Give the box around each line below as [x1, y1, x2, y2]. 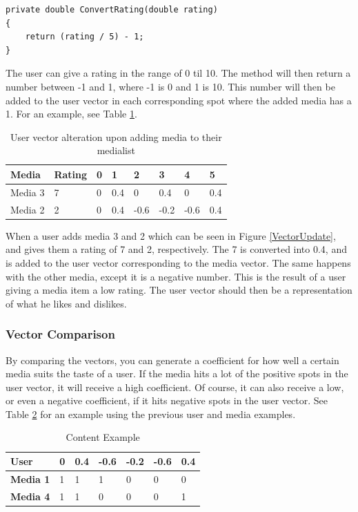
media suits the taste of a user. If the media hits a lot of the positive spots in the [6, 366, 348, 381]
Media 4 [10, 489, 50, 503]
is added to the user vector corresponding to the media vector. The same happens [6, 255, 351, 269]
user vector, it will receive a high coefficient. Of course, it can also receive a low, [6, 379, 344, 394]
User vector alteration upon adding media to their [10, 129, 222, 144]
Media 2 [10, 202, 45, 216]
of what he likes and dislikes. [6, 296, 127, 310]
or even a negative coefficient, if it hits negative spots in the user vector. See [6, 393, 328, 408]
